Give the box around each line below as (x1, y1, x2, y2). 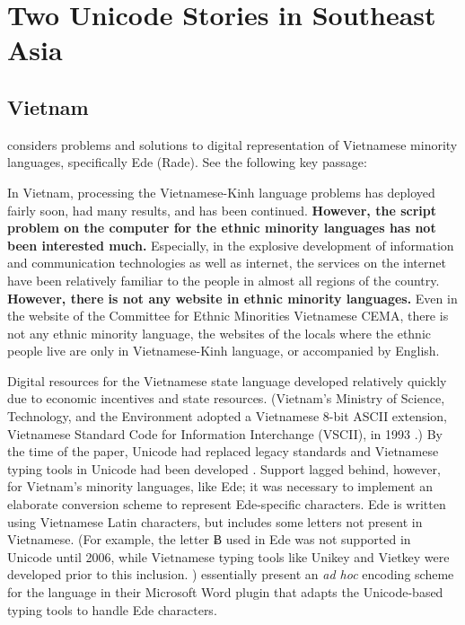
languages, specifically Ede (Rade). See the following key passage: (7, 153, 367, 172)
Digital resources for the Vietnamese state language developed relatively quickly (7, 371, 447, 390)
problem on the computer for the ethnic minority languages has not (7, 218, 436, 237)
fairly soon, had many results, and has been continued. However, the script (7, 200, 436, 219)
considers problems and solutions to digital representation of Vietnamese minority (7, 135, 458, 154)
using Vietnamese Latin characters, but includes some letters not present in (7, 512, 423, 531)
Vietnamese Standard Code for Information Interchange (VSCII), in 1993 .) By (7, 424, 443, 443)
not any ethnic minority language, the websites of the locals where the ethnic (7, 323, 432, 342)
